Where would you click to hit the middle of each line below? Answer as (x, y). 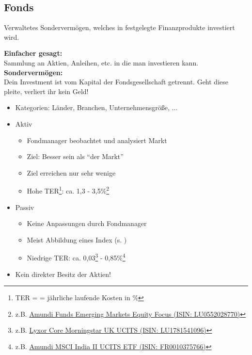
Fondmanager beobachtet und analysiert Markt (97, 140)
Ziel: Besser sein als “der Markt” (75, 156)
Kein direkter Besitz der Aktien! (63, 274)
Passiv (25, 207)
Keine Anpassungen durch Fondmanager (87, 223)
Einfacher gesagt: (33, 53)
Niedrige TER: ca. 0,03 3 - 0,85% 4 (76, 257)
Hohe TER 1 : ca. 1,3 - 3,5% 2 (68, 190)
